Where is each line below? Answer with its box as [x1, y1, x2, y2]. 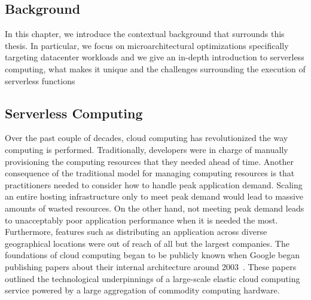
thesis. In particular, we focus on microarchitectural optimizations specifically [5, 39, 289, 51]
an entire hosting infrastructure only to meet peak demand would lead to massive [5, 190, 304, 203]
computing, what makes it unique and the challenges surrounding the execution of [5, 62, 306, 75]
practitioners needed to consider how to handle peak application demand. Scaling [5, 178, 303, 191]
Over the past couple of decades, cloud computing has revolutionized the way [5, 131, 288, 144]
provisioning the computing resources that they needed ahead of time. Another [5, 155, 294, 167]
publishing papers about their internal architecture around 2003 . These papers [5, 260, 297, 273]
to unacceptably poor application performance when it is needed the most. [5, 213, 278, 226]
